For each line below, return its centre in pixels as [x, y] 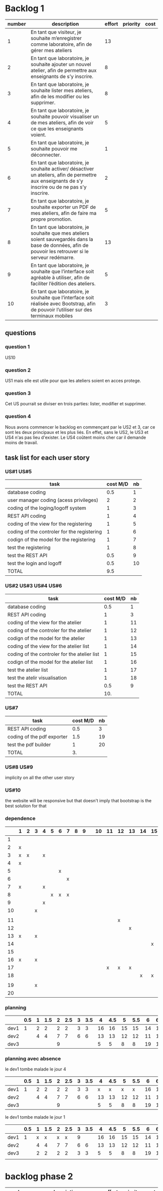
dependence [20, 818]
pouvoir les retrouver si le [60, 251]
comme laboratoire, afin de [61, 44]
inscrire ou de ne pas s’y [59, 187]
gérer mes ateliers [51, 50]
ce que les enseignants [57, 128]
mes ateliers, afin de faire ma [64, 213]
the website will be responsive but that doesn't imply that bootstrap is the [78, 801]
